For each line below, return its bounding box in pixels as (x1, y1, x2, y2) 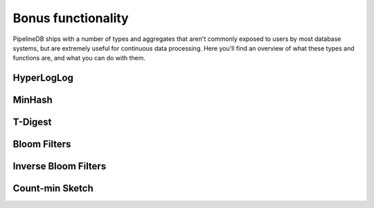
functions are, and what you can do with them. (12, 54, 145, 62)
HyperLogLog (12, 72, 74, 84)
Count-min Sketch (12, 182, 93, 194)
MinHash (12, 94, 53, 106)
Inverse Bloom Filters (12, 160, 107, 173)
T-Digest (12, 116, 52, 128)
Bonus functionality (12, 10, 129, 26)
